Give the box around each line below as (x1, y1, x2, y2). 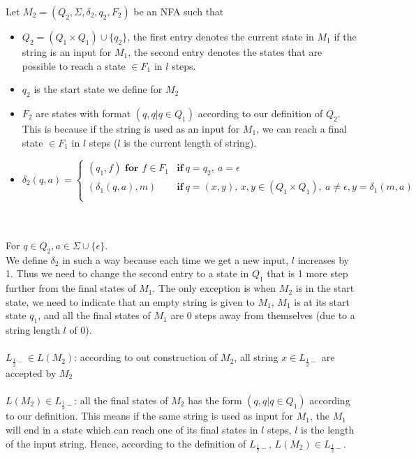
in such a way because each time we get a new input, (62, 252, 289, 267)
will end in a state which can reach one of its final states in (6, 422, 258, 436)
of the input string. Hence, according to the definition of (6, 436, 246, 450)
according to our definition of (198, 105, 323, 120)
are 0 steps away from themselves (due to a (170, 308, 355, 323)
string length (6, 323, 60, 337)
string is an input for (22, 45, 112, 59)
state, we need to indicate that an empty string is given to (6, 294, 255, 309)
